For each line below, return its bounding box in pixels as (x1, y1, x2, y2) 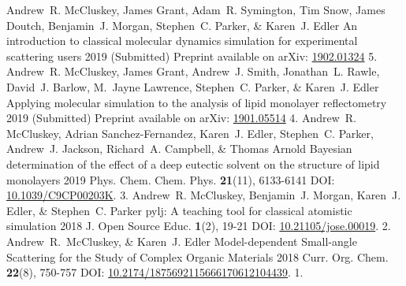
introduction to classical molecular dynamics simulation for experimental (6, 32, 358, 49)
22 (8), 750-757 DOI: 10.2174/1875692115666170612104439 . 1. (6, 264, 304, 280)
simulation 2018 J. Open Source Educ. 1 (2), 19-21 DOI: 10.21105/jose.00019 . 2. (6, 217, 391, 234)
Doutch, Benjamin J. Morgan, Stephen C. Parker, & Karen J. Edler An (6, 17, 358, 33)
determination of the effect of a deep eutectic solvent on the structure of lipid (6, 155, 380, 172)
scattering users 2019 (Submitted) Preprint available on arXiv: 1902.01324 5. (6, 47, 378, 64)
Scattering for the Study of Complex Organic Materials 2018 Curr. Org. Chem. (6, 248, 389, 265)
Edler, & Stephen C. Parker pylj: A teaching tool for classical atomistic (6, 202, 352, 218)
